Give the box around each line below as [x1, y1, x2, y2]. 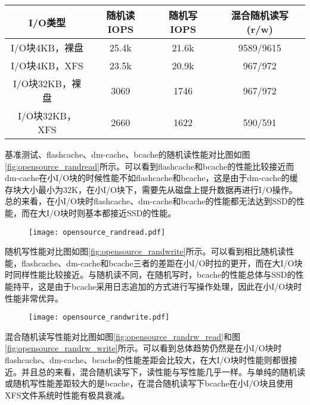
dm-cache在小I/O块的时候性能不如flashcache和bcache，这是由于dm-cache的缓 [5, 171, 298, 184]
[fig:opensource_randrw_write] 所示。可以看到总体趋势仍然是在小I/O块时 [5, 342, 282, 354]
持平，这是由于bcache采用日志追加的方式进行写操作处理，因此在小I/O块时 [13, 280, 302, 292]
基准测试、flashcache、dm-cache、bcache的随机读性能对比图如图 [5, 148, 250, 160]
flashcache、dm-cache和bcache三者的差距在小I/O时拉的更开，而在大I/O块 [21, 256, 303, 269]
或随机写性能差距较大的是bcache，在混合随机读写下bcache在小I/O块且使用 [5, 377, 293, 389]
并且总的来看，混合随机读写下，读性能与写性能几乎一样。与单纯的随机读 [21, 365, 305, 378]
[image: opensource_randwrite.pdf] [29, 313, 170, 322]
